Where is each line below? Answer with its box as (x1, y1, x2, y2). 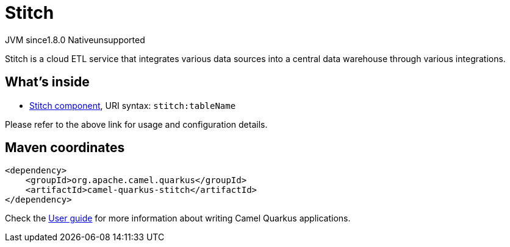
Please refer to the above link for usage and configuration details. (5, 119, 268, 130)
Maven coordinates (5, 140, 125, 156)
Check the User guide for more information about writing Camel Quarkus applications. (5, 213, 351, 224)
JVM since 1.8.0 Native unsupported (5, 34, 145, 45)
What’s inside (5, 74, 90, 90)
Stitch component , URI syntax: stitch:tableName (29, 100, 236, 111)
